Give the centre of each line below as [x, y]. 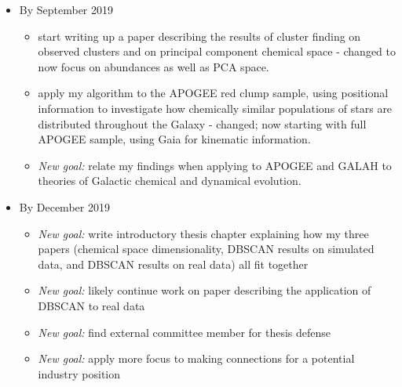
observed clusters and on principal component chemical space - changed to [217, 51]
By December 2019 [64, 206]
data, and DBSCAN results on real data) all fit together [173, 264]
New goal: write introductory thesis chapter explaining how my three [203, 233]
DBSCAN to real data [91, 305]
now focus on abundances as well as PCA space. [153, 66]
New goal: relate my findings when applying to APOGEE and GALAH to [215, 165]
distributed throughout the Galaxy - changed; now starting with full [202, 123]
